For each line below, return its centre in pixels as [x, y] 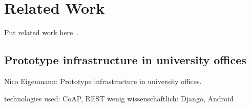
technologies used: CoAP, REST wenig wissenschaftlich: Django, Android [119, 98]
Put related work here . [41, 32]
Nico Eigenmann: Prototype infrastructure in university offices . [103, 81]
